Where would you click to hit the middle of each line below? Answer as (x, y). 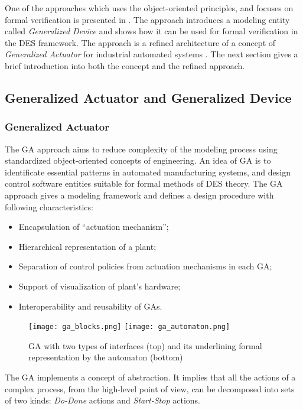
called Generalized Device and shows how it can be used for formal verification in (151, 31)
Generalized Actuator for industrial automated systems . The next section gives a (151, 54)
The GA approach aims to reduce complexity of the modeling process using (141, 149)
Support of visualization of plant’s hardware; (100, 286)
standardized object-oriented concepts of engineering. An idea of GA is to (138, 160)
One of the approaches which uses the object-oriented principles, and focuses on (149, 8)
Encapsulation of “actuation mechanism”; (94, 227)
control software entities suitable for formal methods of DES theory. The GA (144, 183)
